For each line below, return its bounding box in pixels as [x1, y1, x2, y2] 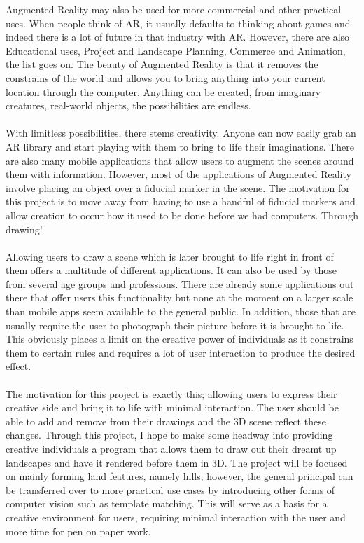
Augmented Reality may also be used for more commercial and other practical [6, 2, 342, 16]
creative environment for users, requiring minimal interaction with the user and [6, 509, 346, 524]
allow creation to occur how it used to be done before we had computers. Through [6, 207, 358, 222]
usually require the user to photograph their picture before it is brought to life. [6, 317, 344, 332]
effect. [6, 359, 31, 373]
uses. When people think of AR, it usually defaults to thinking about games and [6, 15, 351, 30]
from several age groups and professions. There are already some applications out [6, 276, 354, 291]
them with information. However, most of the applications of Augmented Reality [6, 167, 351, 181]
